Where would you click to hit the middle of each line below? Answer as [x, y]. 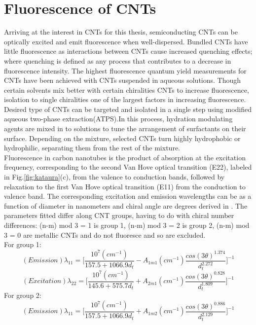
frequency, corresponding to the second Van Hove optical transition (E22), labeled [128, 167]
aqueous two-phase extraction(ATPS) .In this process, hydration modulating [118, 119]
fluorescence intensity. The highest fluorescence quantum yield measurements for [125, 70]
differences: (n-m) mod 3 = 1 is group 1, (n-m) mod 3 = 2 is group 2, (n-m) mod [127, 225]
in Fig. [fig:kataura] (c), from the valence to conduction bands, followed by [114, 177]
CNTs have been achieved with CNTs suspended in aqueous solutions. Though [123, 80]
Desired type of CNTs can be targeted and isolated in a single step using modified [128, 109]
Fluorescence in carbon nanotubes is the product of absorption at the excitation [125, 157]
